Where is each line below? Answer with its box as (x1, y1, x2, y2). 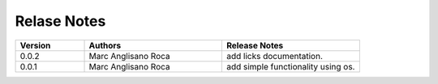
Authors (88, 40, 122, 51)
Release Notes (225, 40, 284, 51)
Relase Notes (15, 12, 106, 30)
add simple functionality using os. (225, 61, 355, 72)
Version (19, 40, 51, 51)
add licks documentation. (225, 50, 324, 61)
